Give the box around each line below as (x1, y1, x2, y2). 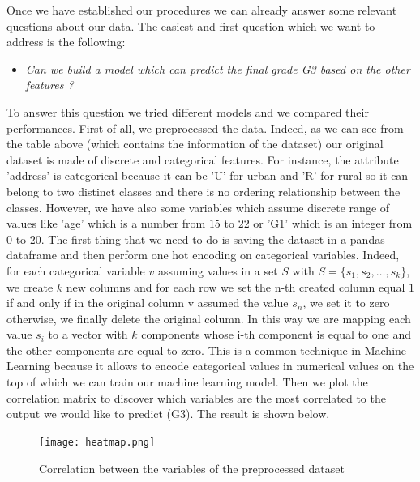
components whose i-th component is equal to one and (141, 326, 411, 343)
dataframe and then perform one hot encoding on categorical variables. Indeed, (6, 246, 400, 263)
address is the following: (6, 33, 126, 50)
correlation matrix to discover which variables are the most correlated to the (6, 389, 386, 406)
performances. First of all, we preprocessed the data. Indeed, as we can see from (6, 119, 404, 136)
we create (6, 278, 54, 295)
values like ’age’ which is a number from (6, 215, 206, 232)
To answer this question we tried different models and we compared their (6, 103, 369, 120)
